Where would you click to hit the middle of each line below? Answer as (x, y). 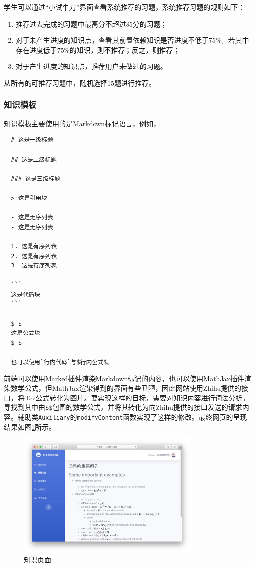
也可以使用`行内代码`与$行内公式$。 (62, 362)
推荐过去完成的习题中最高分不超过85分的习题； (91, 23)
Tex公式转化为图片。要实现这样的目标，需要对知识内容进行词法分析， (137, 397)
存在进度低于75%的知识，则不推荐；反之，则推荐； (98, 50)
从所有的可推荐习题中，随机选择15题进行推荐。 (80, 83)
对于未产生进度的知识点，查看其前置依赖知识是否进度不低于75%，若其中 (132, 40)
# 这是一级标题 (32, 140)
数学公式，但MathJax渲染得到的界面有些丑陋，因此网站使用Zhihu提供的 (126, 388)
